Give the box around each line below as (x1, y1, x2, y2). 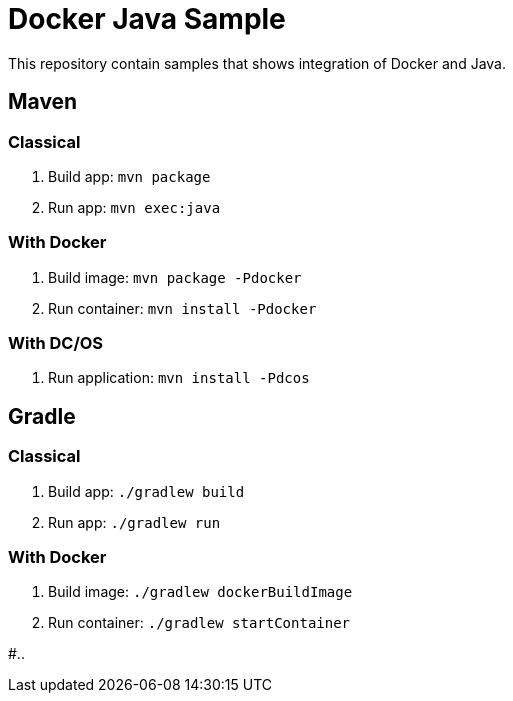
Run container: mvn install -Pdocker (48, 299, 317, 317)
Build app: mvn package (48, 167, 211, 185)
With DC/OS (8, 333, 104, 354)
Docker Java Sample (8, 2, 286, 36)
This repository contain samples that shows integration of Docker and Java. (8, 54, 506, 72)
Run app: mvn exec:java (48, 198, 221, 216)
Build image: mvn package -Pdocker (48, 268, 302, 286)
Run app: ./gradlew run (48, 513, 221, 531)
